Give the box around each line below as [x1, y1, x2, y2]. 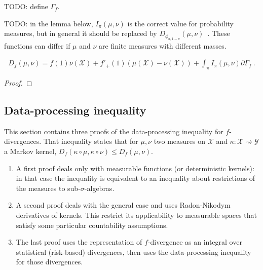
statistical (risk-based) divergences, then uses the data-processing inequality [16, 246, 251, 257]
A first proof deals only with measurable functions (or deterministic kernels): [16, 163, 254, 173]
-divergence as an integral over [147, 237, 242, 247]
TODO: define [4, 1, 48, 11]
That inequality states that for [43, 136, 138, 146]
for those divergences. [16, 256, 83, 267]
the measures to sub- [16, 182, 81, 193]
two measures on [154, 136, 205, 146]
